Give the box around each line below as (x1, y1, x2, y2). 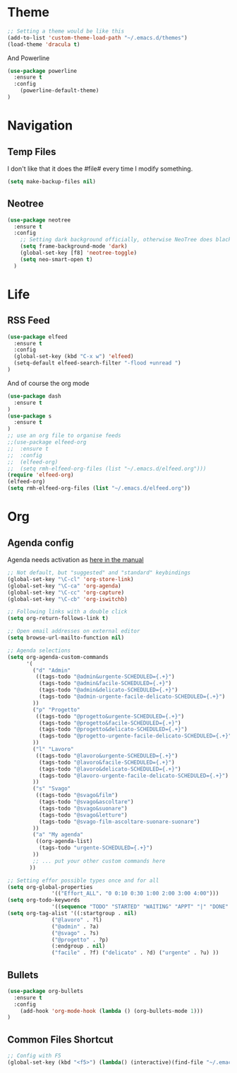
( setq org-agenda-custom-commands (7, 653, 109, 660)
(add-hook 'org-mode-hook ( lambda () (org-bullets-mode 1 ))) (20, 1007, 203, 1014)
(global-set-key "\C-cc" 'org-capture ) (7, 589, 125, 596)
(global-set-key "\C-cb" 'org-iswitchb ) (7, 595, 128, 602)
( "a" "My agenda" (32, 831, 83, 839)
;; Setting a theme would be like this (7, 28, 125, 35)
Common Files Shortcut (7, 1033, 114, 1045)
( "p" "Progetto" (32, 706, 80, 713)
